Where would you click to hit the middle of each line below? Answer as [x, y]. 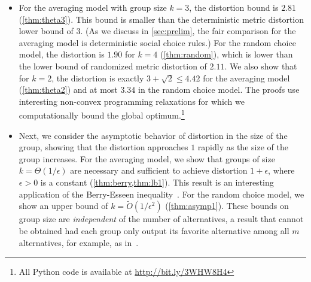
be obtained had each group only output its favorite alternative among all [154, 230]
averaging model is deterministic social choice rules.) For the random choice [157, 42]
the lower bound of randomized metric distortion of [113, 66]
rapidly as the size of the [243, 147]
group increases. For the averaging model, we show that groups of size [147, 158]
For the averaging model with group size [93, 7]
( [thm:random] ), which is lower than [227, 54]
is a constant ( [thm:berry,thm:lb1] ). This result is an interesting [157, 182]
